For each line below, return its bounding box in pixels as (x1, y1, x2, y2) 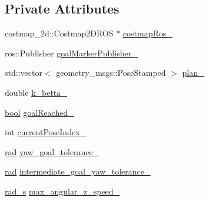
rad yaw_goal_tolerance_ (5, 145, 99, 158)
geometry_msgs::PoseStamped (56, 66, 166, 79)
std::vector (5, 66, 42, 79)
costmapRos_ (122, 27, 172, 39)
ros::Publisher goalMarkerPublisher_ (5, 46, 138, 59)
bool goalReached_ (5, 106, 74, 118)
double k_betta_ (5, 86, 67, 98)
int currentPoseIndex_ (5, 126, 87, 138)
